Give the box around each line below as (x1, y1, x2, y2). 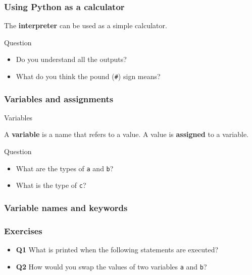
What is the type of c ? (16, 180, 86, 190)
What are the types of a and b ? (16, 163, 114, 173)
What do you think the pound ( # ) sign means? (16, 71, 161, 81)
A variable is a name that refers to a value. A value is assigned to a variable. (4, 129, 249, 140)
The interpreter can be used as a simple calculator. (4, 20, 167, 31)
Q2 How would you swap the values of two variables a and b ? (16, 261, 207, 271)
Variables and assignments (4, 92, 114, 105)
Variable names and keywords (4, 201, 128, 214)
